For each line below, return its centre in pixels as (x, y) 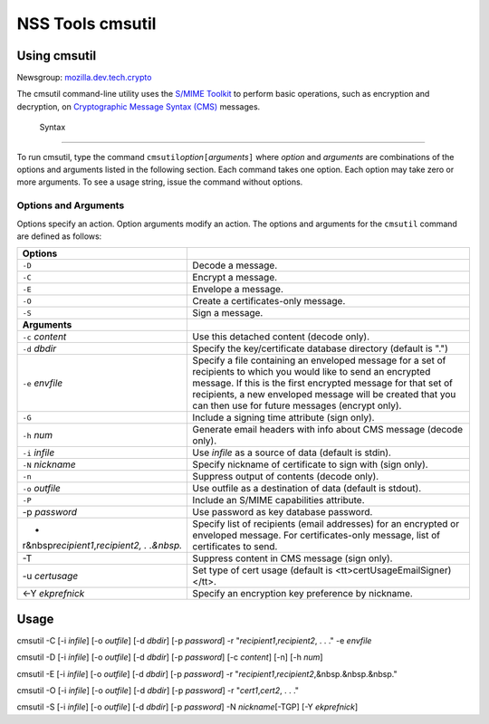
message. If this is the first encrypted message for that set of (322, 383)
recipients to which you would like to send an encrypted (312, 372)
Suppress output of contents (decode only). (286, 477)
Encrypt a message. (235, 278)
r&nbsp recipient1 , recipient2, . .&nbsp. (102, 546)
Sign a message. (228, 313)
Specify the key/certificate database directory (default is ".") (320, 348)
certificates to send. (235, 547)
